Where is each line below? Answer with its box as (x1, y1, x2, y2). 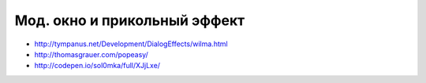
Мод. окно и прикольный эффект (14, 12, 245, 29)
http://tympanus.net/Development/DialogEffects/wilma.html (34, 39, 228, 49)
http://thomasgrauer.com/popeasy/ (34, 49, 149, 59)
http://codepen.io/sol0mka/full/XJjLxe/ (34, 61, 161, 70)
